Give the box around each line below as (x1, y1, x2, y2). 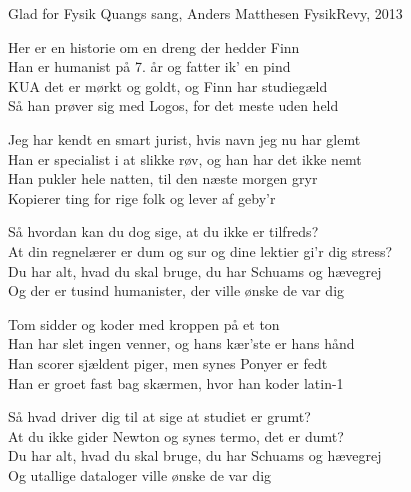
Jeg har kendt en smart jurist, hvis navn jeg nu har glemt (8, 128, 361, 149)
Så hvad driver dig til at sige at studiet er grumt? (8, 406, 311, 427)
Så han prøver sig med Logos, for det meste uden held (8, 95, 339, 116)
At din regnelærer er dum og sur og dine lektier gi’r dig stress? (8, 240, 393, 261)
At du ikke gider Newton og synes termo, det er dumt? (8, 425, 344, 446)
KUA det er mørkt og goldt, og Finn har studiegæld (8, 75, 328, 96)
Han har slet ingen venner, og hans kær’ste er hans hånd (8, 333, 355, 354)
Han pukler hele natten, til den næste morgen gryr (8, 168, 318, 189)
